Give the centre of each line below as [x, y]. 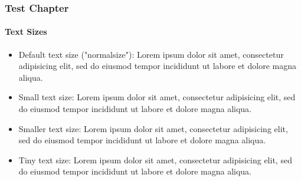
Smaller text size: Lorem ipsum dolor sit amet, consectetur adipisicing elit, [153, 128]
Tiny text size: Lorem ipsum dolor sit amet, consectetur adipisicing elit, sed [155, 159]
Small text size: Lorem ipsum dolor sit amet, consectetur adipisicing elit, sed [157, 97]
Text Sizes [26, 32]
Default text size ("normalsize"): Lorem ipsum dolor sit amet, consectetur [151, 54]
